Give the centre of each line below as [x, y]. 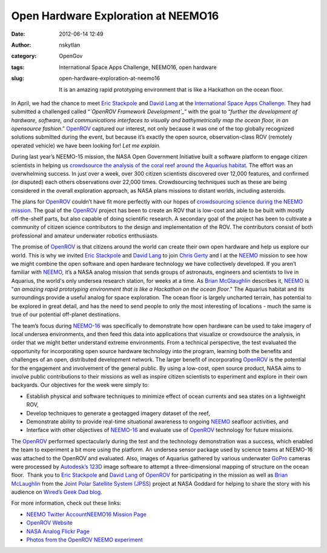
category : [24, 56]
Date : [18, 34]
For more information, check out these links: [66, 503]
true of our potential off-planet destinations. [66, 314]
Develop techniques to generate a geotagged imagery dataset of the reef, [118, 413]
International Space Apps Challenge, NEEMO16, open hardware [138, 67]
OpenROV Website [49, 523]
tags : [18, 67]
